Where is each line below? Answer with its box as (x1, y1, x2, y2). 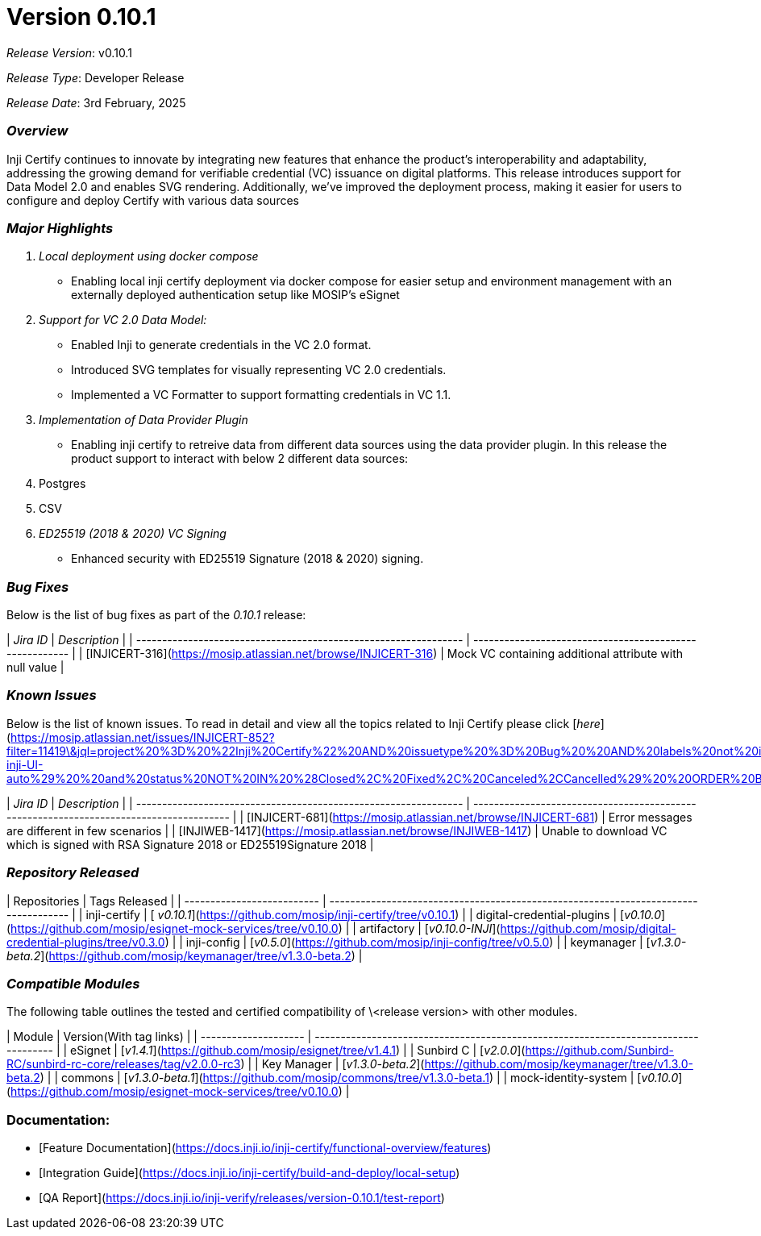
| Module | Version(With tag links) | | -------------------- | (6, 1030, 312, 1044)
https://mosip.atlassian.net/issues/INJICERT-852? (10, 730, 275, 744)
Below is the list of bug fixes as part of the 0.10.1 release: (6, 608, 306, 622)
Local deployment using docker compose (39, 249, 259, 264)
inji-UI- (6, 757, 44, 772)
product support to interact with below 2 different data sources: (71, 452, 409, 466)
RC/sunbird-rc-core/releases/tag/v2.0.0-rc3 (6, 1057, 241, 1072)
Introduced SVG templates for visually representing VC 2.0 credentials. (71, 363, 447, 377)
